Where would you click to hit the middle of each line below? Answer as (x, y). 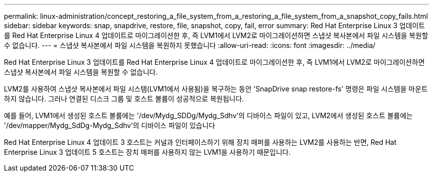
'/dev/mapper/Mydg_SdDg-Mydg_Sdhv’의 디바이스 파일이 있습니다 (110, 125)
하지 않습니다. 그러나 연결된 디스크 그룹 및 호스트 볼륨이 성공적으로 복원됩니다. (124, 99)
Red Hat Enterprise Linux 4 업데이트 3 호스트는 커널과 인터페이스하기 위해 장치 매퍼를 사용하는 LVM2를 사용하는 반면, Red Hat (200, 142)
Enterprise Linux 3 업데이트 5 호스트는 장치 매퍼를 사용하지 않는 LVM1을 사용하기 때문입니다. (147, 152)
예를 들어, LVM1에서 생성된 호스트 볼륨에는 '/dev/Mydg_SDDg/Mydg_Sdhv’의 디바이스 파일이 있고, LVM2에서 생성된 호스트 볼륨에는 (208, 115)
